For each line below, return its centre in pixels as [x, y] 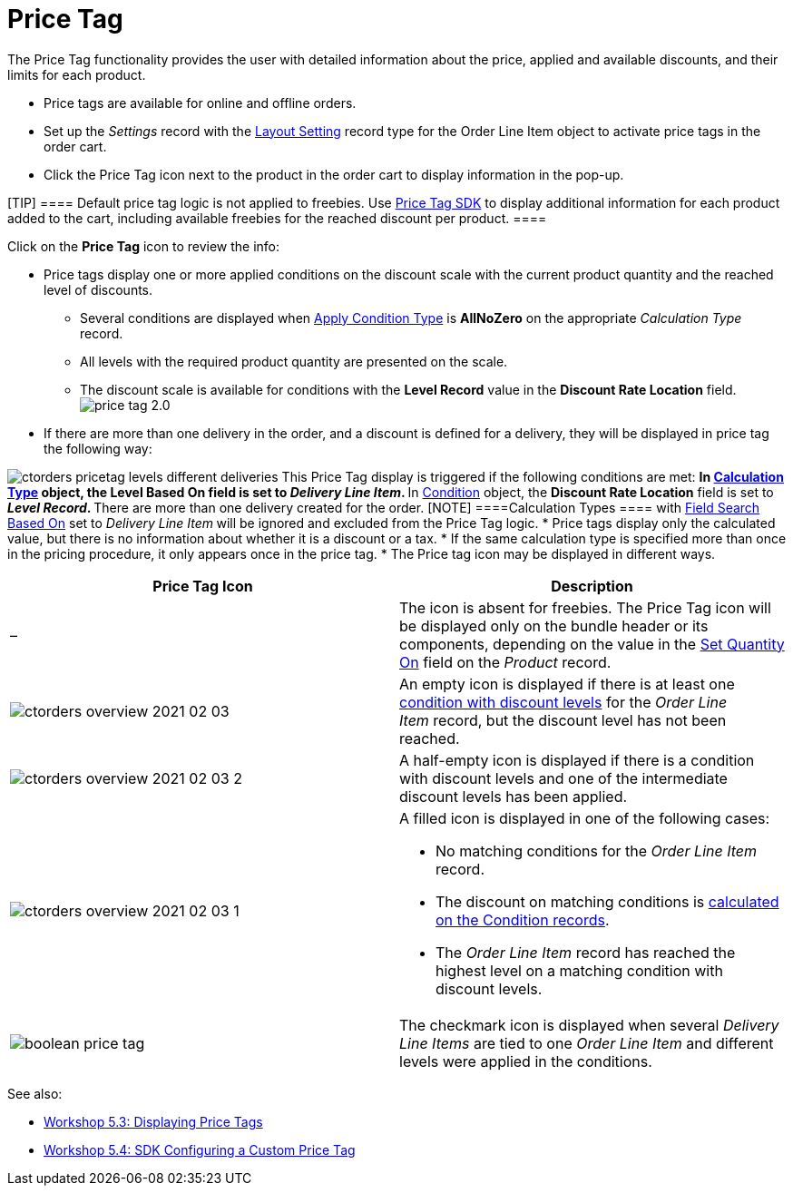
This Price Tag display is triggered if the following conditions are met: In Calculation [533, 476]
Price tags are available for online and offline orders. [200, 103]
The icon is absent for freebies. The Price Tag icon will [585, 607]
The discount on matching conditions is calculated [607, 901]
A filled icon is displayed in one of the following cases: [585, 818]
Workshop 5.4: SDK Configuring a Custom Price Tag [200, 1149]
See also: [35, 1093]
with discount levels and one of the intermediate [563, 778]
